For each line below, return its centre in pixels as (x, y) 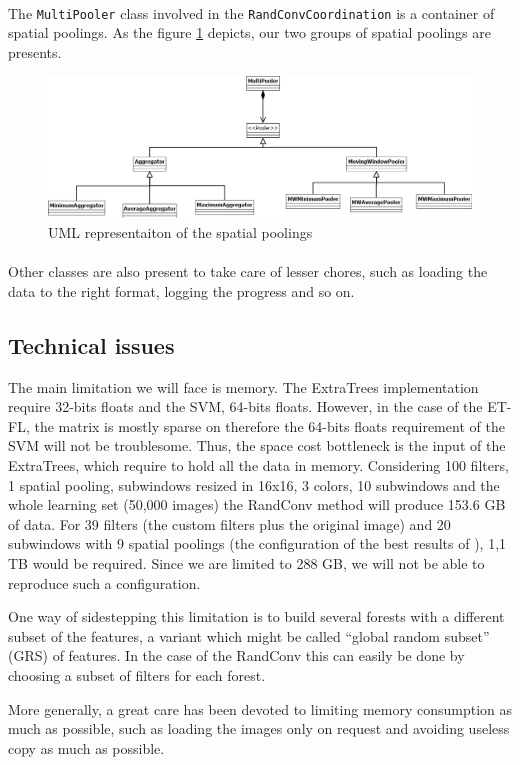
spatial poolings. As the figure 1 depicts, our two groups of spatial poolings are (249, 32)
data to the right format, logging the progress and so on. (181, 290)
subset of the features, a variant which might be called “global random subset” (249, 635)
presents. (35, 51)
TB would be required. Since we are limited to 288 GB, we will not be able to (246, 562)
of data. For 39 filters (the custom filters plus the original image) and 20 (229, 523)
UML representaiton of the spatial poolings (180, 232)
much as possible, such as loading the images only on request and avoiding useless (259, 728)
